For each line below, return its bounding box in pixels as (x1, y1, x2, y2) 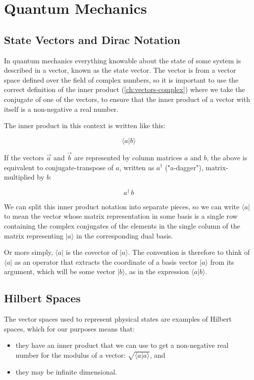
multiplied (4, 172, 35, 182)
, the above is (206, 152, 248, 162)
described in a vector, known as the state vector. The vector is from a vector (4, 65, 236, 75)
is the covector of (66, 247, 118, 257)
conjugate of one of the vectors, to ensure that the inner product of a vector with (4, 94, 250, 104)
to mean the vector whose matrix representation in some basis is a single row (4, 211, 238, 221)
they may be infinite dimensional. (15, 366, 117, 377)
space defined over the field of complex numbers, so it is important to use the (4, 74, 239, 85)
